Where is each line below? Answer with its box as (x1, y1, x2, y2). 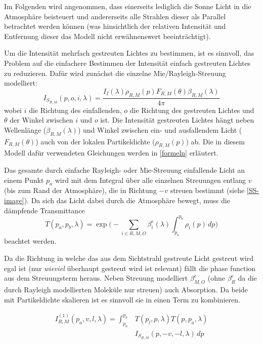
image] (4, 195, 24, 205)
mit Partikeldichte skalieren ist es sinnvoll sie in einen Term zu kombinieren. (4, 294, 240, 304)
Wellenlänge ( (4, 124, 47, 135)
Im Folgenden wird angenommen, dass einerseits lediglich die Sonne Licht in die (4, 1, 251, 11)
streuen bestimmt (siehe (170, 185, 245, 196)
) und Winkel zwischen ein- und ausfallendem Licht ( (77, 124, 242, 135)
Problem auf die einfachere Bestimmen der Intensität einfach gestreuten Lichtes (4, 57, 251, 68)
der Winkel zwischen (10, 114, 73, 125)
